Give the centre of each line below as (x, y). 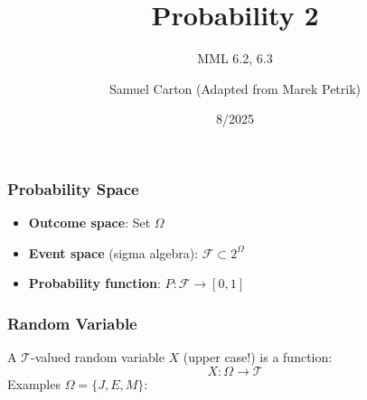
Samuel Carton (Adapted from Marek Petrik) (235, 88)
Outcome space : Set (89, 223)
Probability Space (73, 188)
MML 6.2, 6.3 (235, 58)
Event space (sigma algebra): (113, 252)
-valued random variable (98, 357)
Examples (34, 383)
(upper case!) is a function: (258, 357)
